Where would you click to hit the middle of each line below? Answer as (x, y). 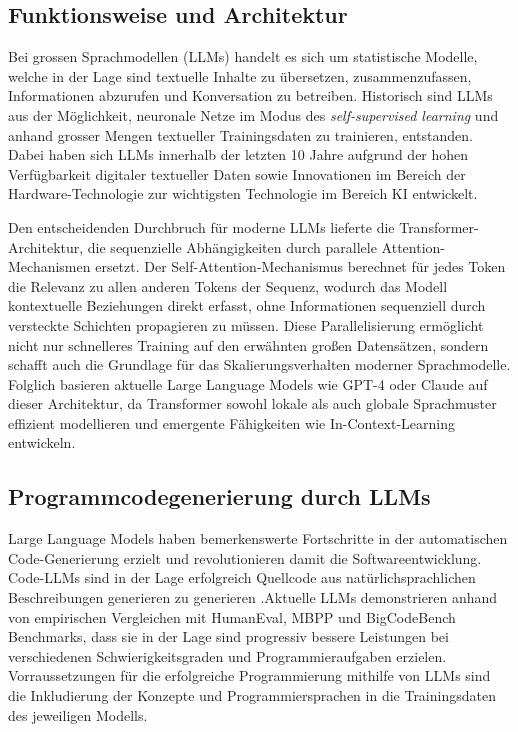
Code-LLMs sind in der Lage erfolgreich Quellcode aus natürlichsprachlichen (242, 577)
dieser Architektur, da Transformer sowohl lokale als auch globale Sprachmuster (252, 403)
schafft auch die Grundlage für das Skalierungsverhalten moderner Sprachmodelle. (259, 364)
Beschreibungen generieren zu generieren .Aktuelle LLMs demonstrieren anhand (253, 597)
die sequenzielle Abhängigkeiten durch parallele (232, 246)
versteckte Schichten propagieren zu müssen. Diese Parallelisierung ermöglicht (246, 324)
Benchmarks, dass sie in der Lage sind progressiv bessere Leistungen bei (228, 636)
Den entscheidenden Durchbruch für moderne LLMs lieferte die (201, 226)
